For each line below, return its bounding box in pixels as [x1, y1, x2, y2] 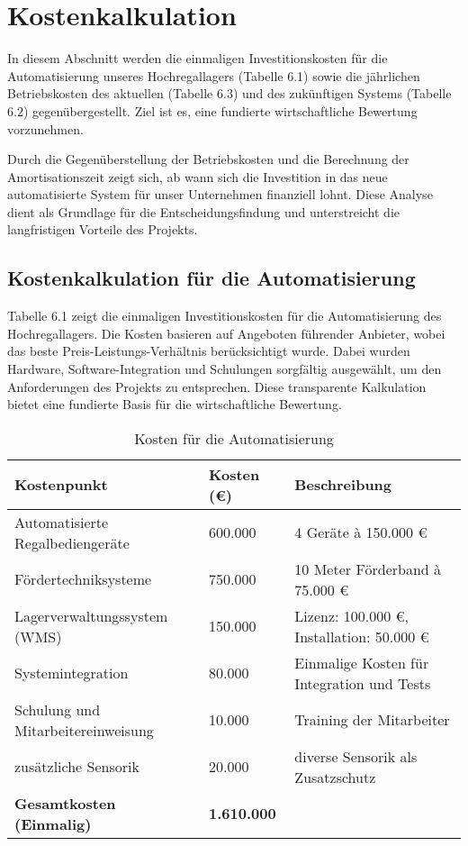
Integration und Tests [294, 672, 431, 694]
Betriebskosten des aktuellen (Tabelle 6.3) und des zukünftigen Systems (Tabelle [7, 84, 452, 103]
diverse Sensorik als [294, 745, 418, 767]
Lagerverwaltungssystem [14, 605, 168, 626]
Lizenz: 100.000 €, [294, 605, 409, 626]
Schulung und [14, 698, 101, 720]
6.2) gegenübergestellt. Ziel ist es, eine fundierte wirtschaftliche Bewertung [7, 101, 418, 120]
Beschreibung [294, 474, 392, 496]
